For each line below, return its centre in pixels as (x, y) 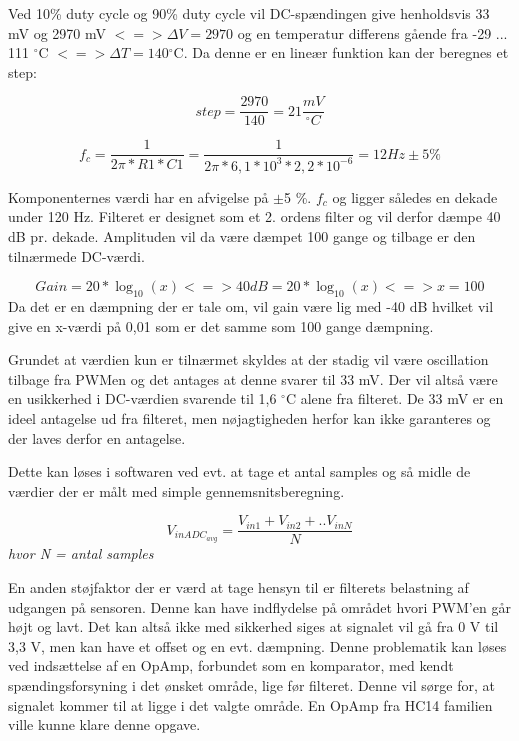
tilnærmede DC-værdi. (76, 255)
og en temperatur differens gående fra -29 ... (372, 32)
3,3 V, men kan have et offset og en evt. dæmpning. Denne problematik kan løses (257, 645)
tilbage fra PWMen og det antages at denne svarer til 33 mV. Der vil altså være (253, 378)
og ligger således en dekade (415, 196)
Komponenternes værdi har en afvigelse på (138, 196)
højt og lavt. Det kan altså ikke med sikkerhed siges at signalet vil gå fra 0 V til (253, 626)
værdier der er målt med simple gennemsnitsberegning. (176, 490)
